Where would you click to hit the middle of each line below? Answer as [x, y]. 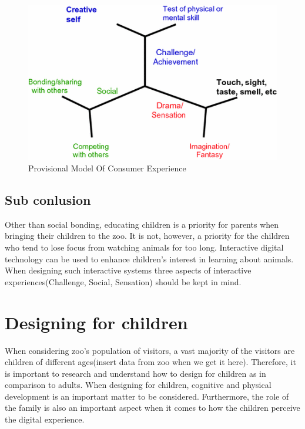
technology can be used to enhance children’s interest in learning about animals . [149, 259]
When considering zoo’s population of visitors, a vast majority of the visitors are [150, 350]
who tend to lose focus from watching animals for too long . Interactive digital [144, 247]
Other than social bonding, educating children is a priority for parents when [142, 224]
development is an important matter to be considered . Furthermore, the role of [147, 396]
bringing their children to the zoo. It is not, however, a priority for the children [147, 236]
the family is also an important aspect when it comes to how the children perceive [152, 408]
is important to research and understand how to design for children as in [135, 373]
